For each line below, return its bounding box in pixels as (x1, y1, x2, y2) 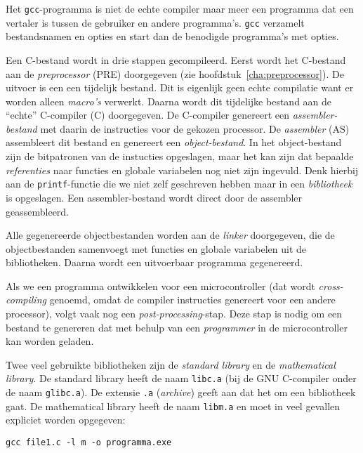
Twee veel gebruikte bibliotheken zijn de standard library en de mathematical (6, 357, 336, 372)
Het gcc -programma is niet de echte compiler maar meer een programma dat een (6, 1, 354, 15)
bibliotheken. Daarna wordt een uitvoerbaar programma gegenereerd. (6, 255, 303, 270)
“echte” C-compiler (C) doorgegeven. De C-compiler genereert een (6, 107, 289, 122)
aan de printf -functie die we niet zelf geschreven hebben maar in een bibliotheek (6, 176, 352, 191)
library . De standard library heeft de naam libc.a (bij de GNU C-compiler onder (6, 371, 357, 386)
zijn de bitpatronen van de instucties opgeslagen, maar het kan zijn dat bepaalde (6, 149, 354, 164)
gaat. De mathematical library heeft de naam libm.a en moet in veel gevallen (6, 398, 341, 413)
